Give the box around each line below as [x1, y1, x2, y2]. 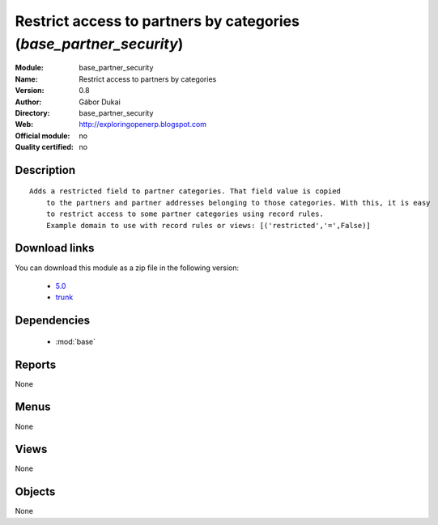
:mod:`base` [55, 337, 96, 346]
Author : [15, 97, 42, 107]
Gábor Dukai [79, 97, 121, 107]
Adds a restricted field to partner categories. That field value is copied [29, 187, 342, 196]
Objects [15, 485, 56, 499]
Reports [15, 358, 57, 371]
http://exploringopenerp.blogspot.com [79, 120, 206, 129]
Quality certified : [15, 142, 74, 152]
